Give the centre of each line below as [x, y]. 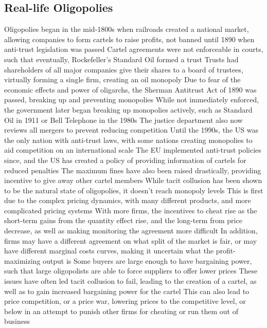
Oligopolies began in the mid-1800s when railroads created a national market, [127, 29]
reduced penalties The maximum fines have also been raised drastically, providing [133, 170]
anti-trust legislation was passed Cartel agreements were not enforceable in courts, [134, 49]
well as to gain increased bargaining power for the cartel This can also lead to [127, 291]
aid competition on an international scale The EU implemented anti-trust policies [133, 150]
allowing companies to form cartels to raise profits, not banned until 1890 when [129, 39]
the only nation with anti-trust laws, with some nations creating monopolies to [128, 140]
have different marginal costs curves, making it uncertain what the [109, 251]
